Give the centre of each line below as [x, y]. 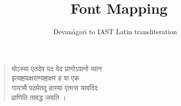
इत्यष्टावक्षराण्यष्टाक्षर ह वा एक [45, 78]
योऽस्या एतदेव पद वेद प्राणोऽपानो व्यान [57, 68]
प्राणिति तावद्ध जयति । [39, 97]
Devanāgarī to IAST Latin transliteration [115, 32]
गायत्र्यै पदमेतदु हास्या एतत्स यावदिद [55, 87]
